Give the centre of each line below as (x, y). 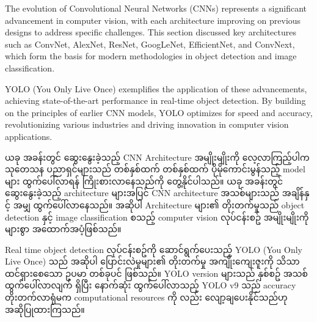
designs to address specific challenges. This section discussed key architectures (151, 32)
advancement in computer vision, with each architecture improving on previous (153, 20)
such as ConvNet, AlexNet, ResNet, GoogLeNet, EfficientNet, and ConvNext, (150, 44)
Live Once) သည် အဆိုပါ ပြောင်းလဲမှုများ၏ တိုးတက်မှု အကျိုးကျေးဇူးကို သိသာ (152, 261)
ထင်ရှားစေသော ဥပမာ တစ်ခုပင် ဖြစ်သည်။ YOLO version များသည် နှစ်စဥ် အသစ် (156, 273)
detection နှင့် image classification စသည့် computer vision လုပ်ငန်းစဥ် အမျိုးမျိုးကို (157, 217)
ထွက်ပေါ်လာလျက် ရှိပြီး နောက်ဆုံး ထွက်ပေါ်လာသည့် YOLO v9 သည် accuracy (151, 285)
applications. (29, 136)
